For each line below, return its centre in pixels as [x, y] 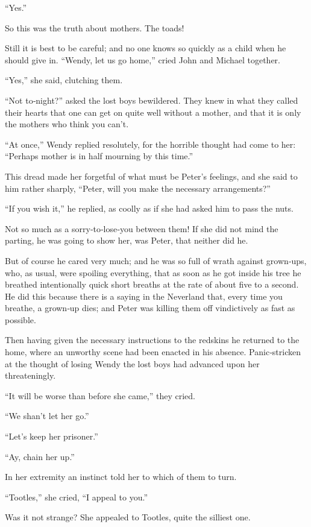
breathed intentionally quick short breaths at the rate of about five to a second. [152, 284]
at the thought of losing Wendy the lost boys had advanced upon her [132, 363]
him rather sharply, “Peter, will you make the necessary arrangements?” [138, 188]
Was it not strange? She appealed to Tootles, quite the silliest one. [128, 517]
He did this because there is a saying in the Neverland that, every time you [144, 296]
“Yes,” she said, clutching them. [64, 80]
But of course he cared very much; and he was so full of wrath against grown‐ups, [156, 260]
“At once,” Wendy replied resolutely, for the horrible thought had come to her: [150, 144]
